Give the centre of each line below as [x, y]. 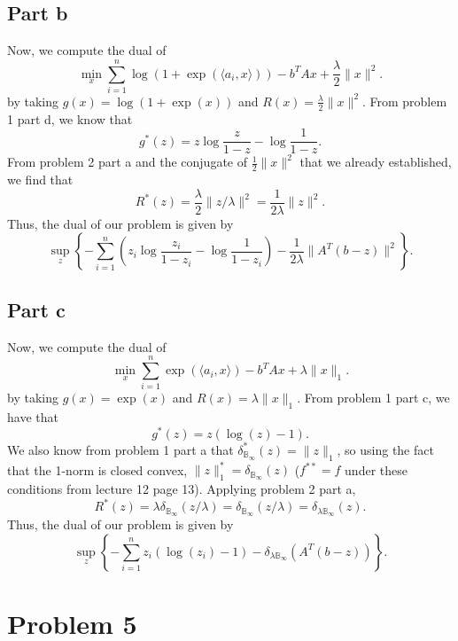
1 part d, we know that [70, 118]
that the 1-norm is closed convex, [97, 469]
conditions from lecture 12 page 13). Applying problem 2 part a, [182, 488]
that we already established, [376, 162]
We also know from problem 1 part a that [120, 449]
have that [33, 417]
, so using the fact [385, 449]
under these [376, 469]
